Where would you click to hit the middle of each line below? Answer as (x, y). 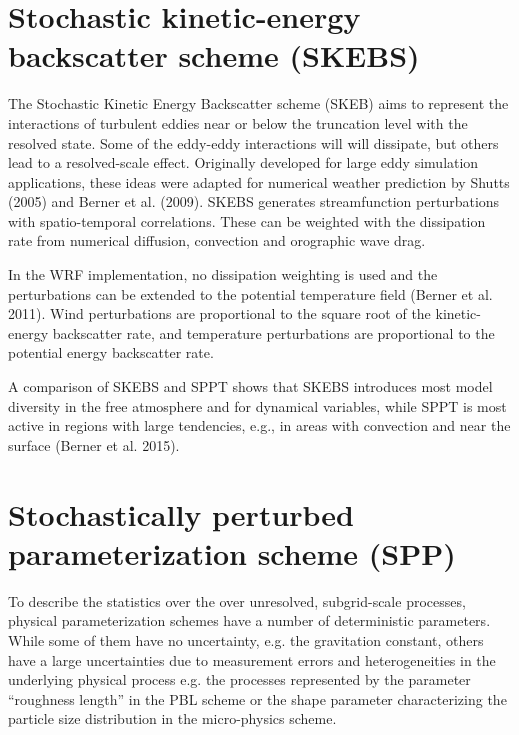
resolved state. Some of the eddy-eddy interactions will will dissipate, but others (253, 142)
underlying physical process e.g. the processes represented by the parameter (239, 679)
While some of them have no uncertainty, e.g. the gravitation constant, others (246, 639)
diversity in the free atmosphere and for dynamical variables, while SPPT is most (257, 405)
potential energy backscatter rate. (111, 352)
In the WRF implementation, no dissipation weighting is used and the (223, 274)
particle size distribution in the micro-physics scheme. (172, 718)
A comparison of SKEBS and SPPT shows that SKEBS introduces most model (250, 386)
